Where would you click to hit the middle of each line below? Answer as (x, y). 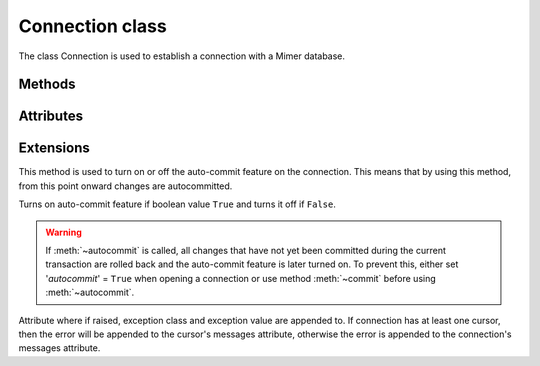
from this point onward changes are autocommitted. (125, 186)
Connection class (92, 26)
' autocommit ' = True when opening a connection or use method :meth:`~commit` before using (241, 278)
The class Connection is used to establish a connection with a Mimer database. (181, 56)
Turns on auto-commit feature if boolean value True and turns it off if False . (177, 204)
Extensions (54, 148)
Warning (63, 232)
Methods (47, 84)
